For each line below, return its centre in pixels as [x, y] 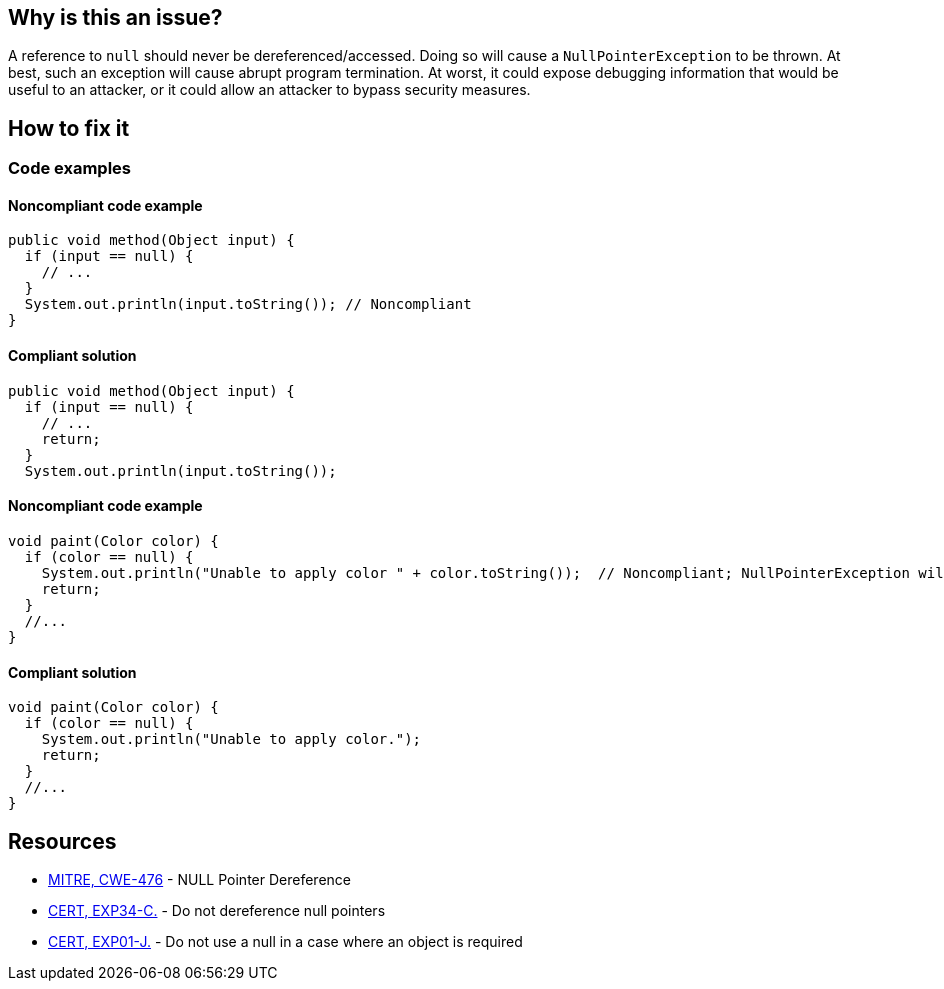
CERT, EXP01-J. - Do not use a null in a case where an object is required [285, 941]
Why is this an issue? [115, 17]
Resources [62, 841]
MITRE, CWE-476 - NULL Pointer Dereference [199, 879]
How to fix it [69, 128]
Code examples [70, 168]
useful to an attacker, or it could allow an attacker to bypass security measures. [269, 90]
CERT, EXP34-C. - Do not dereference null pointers [217, 910]
